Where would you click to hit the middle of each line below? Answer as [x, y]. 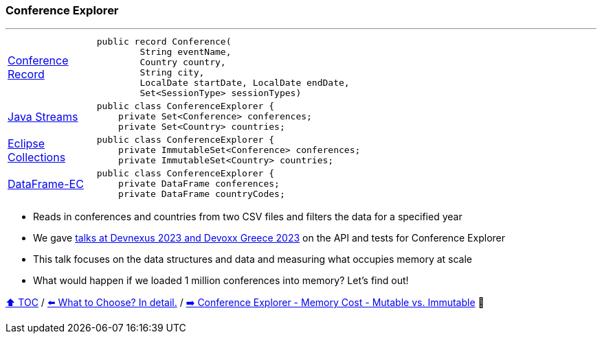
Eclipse [26, 143]
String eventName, [186, 52]
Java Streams [43, 116]
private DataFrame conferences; [199, 184]
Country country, [183, 62]
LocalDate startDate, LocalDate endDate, [245, 83]
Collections [37, 157]
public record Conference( [164, 42]
